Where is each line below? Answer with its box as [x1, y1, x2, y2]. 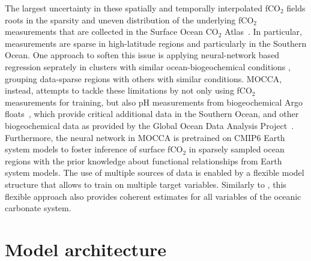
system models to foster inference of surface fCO [5, 143, 183, 155]
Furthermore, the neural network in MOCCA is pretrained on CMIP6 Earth [5, 131, 285, 143]
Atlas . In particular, [225, 25, 302, 38]
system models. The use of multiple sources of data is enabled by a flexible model [5, 166, 304, 179]
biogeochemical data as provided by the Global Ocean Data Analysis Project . [5, 119, 294, 131]
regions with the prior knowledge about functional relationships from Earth [5, 154, 282, 167]
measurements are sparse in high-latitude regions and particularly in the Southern [5, 37, 307, 49]
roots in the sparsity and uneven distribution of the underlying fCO [5, 13, 254, 26]
